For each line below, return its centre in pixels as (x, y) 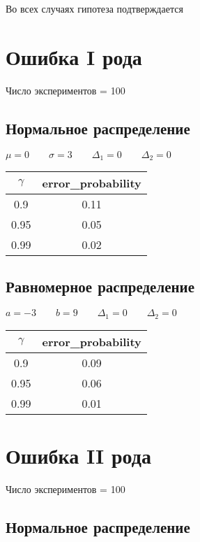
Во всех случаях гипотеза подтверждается (94, 8)
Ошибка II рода (78, 455)
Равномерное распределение (100, 286)
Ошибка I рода (74, 56)
